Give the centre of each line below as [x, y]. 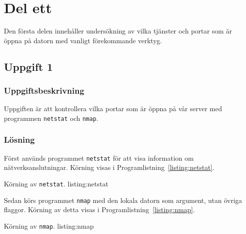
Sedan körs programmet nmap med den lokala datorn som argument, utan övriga [123, 200]
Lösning [19, 140]
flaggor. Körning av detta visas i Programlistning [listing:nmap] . [100, 209]
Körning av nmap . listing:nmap [49, 226]
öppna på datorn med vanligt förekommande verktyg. [83, 40]
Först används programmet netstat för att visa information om [99, 158]
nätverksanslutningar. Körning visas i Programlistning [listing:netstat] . [109, 167]
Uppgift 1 [29, 66]
